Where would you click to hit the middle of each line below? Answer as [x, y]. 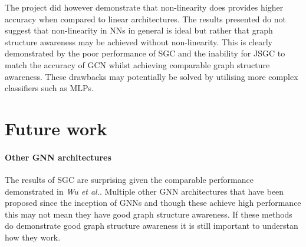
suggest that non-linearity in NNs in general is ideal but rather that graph [139, 30]
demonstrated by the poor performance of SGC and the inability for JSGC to [145, 53]
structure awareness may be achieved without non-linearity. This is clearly [139, 41]
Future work [56, 128]
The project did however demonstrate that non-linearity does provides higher [144, 7]
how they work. [33, 237]
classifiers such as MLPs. [49, 88]
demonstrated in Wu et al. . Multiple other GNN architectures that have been [144, 191]
